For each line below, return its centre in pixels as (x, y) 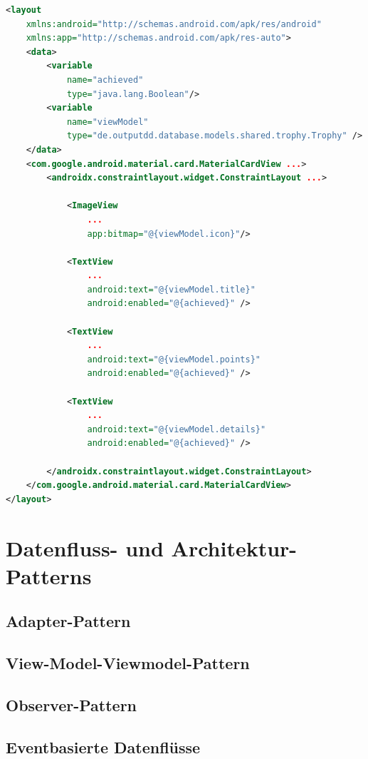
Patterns (49, 575)
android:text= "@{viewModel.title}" (171, 289)
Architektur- (234, 547)
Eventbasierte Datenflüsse (103, 747)
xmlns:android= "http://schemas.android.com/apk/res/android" (174, 24)
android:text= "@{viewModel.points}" (174, 359)
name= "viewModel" (107, 122)
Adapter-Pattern (68, 621)
